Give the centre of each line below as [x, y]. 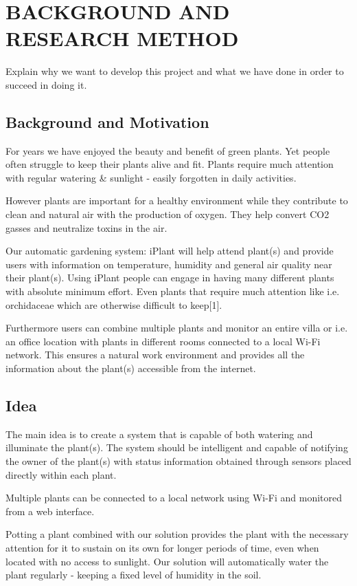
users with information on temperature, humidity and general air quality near [169, 264]
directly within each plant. [61, 474]
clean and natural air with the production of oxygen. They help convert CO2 [168, 214]
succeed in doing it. [46, 84]
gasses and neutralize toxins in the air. [87, 227]
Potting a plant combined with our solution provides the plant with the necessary [177, 534]
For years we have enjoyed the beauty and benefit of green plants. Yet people [168, 150]
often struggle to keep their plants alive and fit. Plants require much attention [170, 164]
